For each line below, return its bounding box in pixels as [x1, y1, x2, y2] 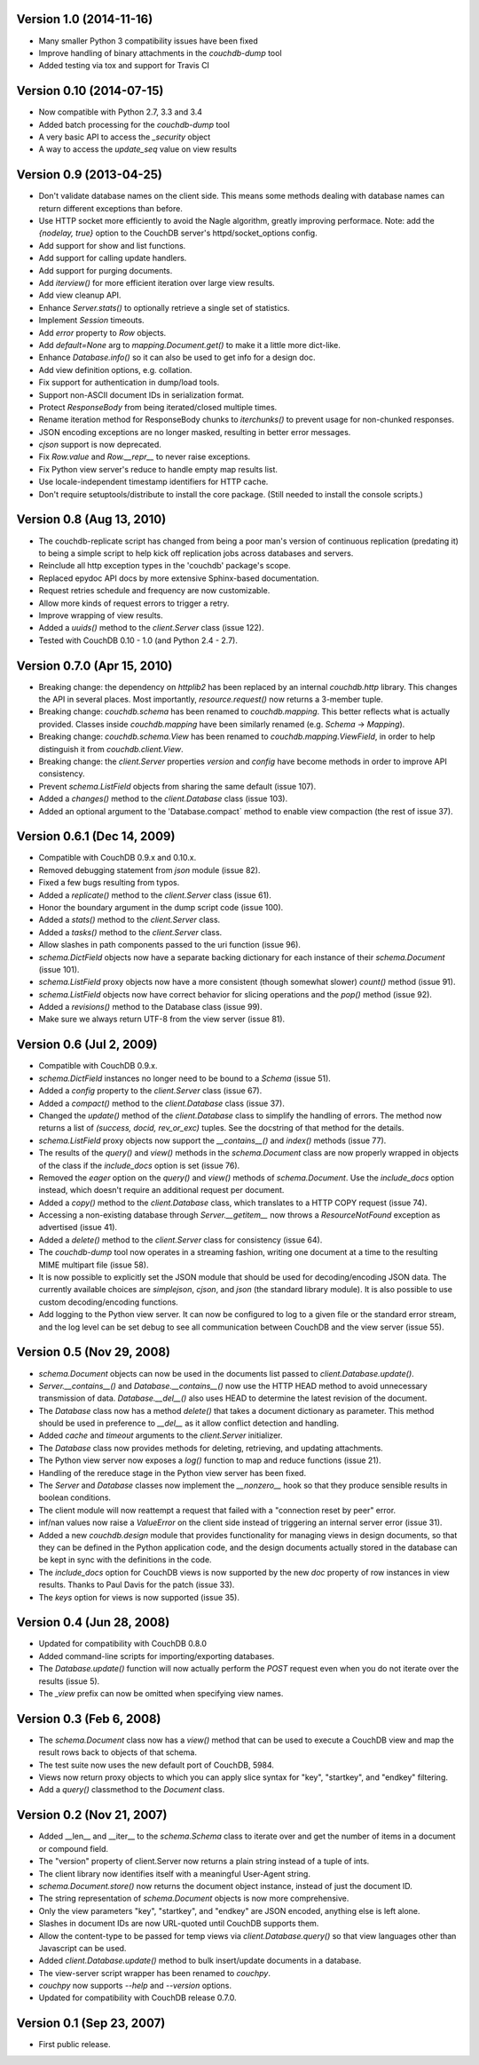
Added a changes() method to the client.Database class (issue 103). [38, 793, 288, 804]
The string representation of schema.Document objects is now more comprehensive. [38, 1893, 349, 1904]
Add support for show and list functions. [38, 240, 186, 250]
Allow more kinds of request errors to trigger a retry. [38, 598, 230, 608]
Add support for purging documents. [38, 265, 173, 275]
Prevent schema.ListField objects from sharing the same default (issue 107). [38, 781, 317, 791]
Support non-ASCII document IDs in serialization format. [38, 389, 244, 400]
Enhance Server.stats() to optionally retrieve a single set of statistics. [38, 302, 290, 313]
